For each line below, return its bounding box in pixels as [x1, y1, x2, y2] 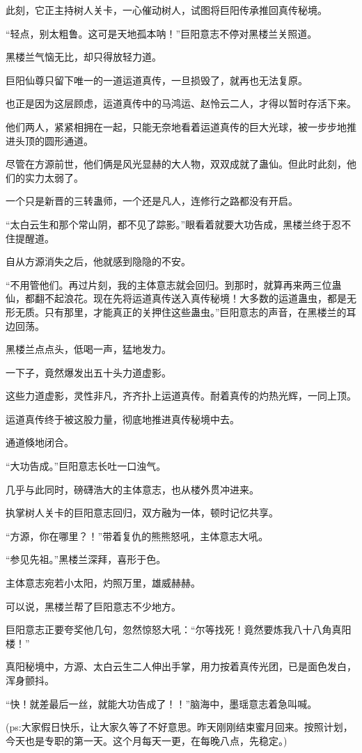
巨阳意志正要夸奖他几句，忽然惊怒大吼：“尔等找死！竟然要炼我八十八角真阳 [6, 622, 352, 637]
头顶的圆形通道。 [15, 133, 93, 148]
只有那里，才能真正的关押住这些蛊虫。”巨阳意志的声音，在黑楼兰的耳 [44, 304, 356, 319]
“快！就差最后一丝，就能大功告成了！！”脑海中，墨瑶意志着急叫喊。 [6, 696, 317, 711]
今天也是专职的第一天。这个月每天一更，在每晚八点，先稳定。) [6, 733, 288, 747]
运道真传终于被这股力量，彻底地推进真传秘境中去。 [6, 411, 239, 426]
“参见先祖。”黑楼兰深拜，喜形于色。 [6, 552, 166, 566]
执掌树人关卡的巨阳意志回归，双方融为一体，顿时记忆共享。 [6, 505, 278, 520]
